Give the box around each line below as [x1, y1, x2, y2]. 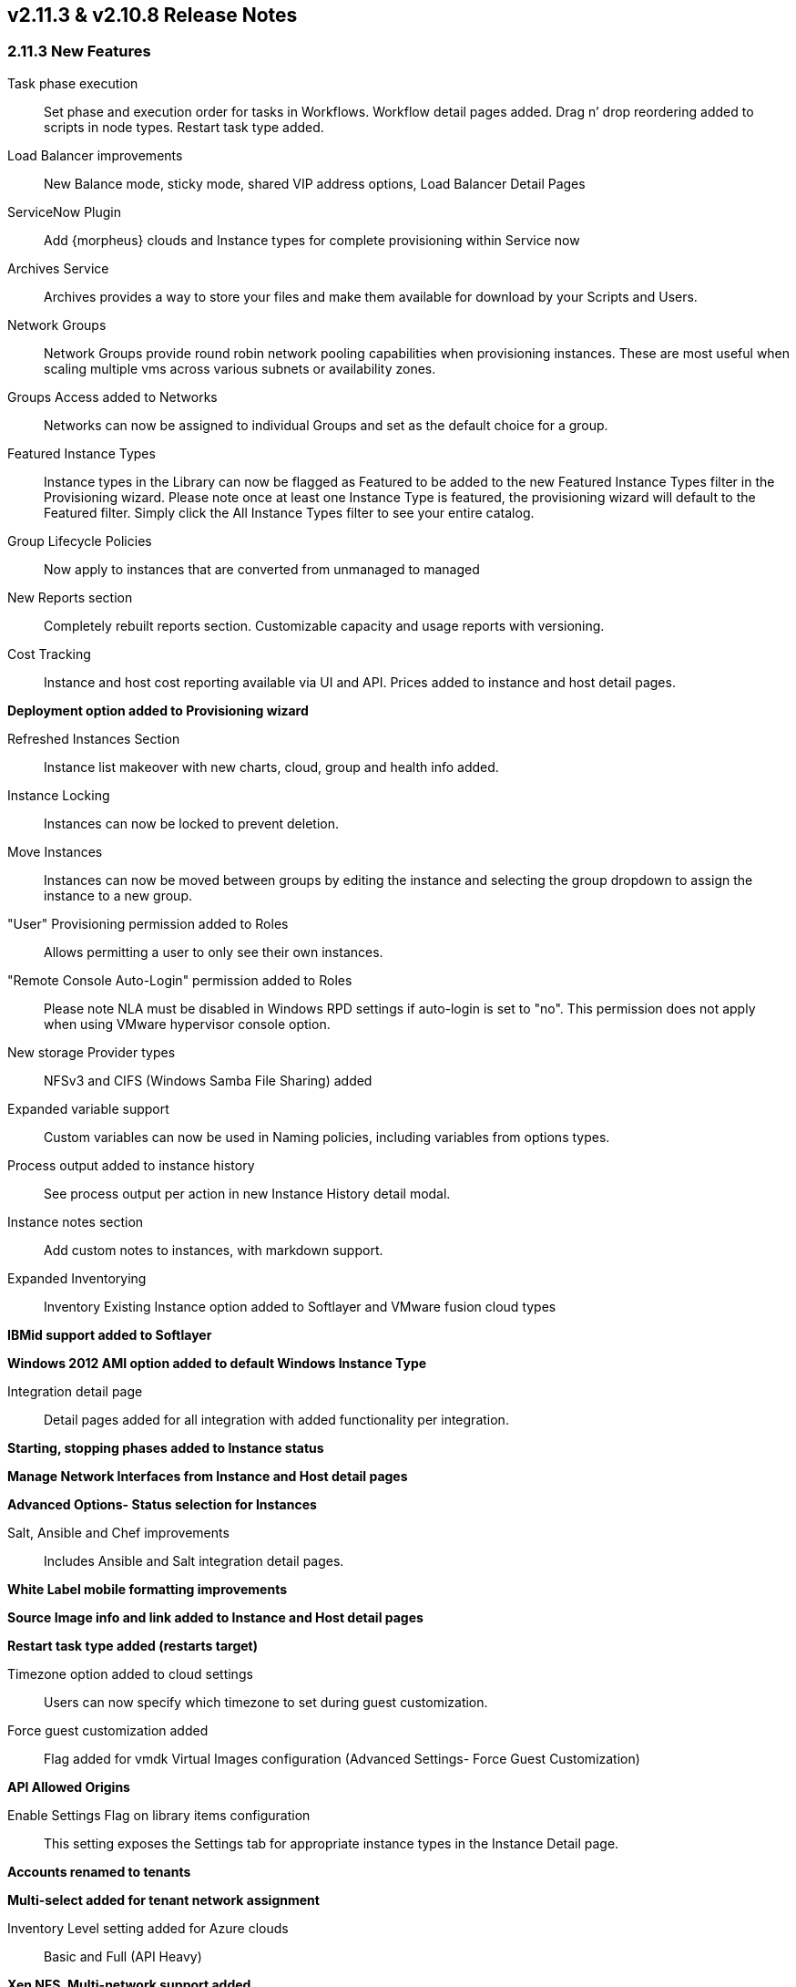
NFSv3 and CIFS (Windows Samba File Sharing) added [44, 1072, 372, 1088]
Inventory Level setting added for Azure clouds [7, 1920, 289, 1936]
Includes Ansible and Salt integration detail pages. [44, 1552, 344, 1569]
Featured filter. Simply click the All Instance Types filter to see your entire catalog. [44, 504, 535, 520]
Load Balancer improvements [7, 147, 183, 163]
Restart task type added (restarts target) [7, 1637, 258, 1653]
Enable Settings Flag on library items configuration [7, 1807, 311, 1823]
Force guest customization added [7, 1722, 209, 1738]
